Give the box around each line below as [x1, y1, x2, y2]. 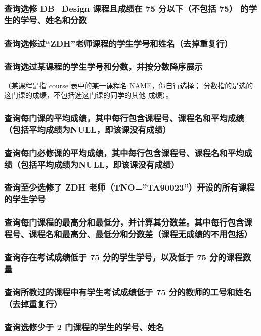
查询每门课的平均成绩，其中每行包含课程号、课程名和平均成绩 [4, 111, 244, 124]
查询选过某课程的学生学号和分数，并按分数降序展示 [4, 60, 203, 72]
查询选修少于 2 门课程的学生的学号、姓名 [4, 320, 164, 333]
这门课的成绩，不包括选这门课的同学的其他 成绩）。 [4, 90, 173, 100]
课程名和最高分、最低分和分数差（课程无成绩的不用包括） [29, 228, 252, 240]
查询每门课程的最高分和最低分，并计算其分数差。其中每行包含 [4, 216, 244, 229]
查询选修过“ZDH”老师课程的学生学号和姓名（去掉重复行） [4, 36, 233, 49]
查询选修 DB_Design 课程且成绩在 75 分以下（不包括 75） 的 [4, 2, 249, 14]
